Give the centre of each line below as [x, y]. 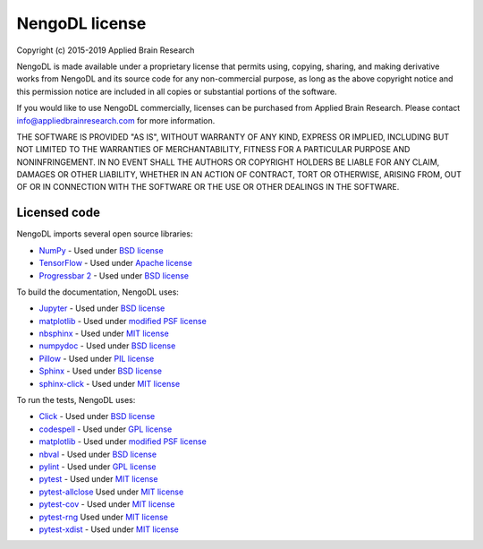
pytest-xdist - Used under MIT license [109, 529]
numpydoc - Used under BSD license [107, 346]
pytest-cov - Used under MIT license [107, 504]
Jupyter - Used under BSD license [102, 308]
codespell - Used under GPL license [106, 429]
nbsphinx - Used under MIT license [104, 334]
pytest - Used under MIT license [98, 479]
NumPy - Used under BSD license [102, 250]
